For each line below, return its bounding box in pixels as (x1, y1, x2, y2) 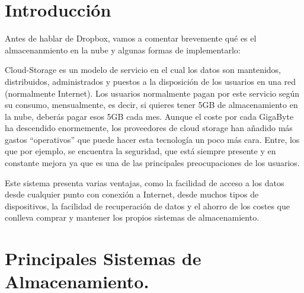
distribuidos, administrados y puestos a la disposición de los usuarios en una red (5, 75, 296, 87)
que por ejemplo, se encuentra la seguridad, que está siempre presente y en (5, 145, 276, 157)
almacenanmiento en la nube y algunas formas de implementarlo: (5, 43, 241, 56)
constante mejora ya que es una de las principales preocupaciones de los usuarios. (5, 157, 300, 169)
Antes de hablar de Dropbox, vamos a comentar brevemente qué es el (5, 32, 257, 44)
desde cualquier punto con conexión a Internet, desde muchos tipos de (5, 188, 259, 200)
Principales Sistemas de (5, 246, 201, 270)
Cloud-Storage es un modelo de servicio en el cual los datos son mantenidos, (5, 63, 281, 76)
